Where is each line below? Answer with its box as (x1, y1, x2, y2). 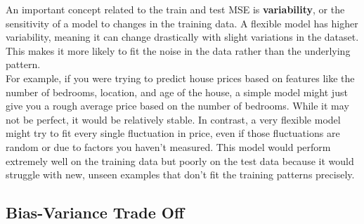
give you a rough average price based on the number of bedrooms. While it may (6, 98, 349, 113)
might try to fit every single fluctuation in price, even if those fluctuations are (6, 126, 340, 140)
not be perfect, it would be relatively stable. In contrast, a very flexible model (6, 112, 341, 126)
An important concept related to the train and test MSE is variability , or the (6, 2, 345, 16)
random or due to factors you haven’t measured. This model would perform (6, 139, 331, 154)
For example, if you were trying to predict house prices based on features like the (6, 70, 355, 85)
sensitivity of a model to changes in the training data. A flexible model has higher (6, 15, 358, 30)
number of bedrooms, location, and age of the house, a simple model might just (6, 84, 348, 99)
